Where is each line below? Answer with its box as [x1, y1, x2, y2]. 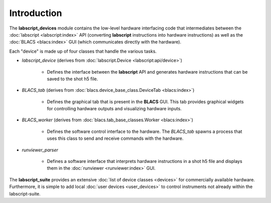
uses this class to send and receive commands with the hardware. [47, 135, 184, 141]
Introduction [9, 8, 62, 19]
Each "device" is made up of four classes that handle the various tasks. [9, 48, 157, 54]
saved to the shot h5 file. [47, 76, 98, 82]
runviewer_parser [22, 147, 59, 153]
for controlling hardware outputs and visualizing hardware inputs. [47, 106, 182, 112]
